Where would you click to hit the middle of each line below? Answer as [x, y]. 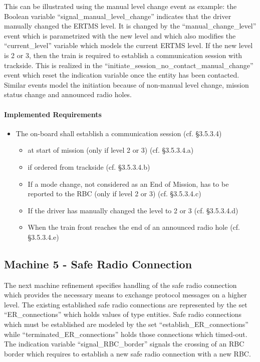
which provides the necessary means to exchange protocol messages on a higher [125, 295]
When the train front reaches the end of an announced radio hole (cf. [134, 227]
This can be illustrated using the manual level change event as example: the [120, 6]
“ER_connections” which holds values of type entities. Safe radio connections [123, 314]
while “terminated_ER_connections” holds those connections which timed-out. [126, 334]
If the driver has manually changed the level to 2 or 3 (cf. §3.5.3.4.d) [133, 210]
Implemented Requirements [53, 114]
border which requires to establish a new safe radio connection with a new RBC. [127, 353]
